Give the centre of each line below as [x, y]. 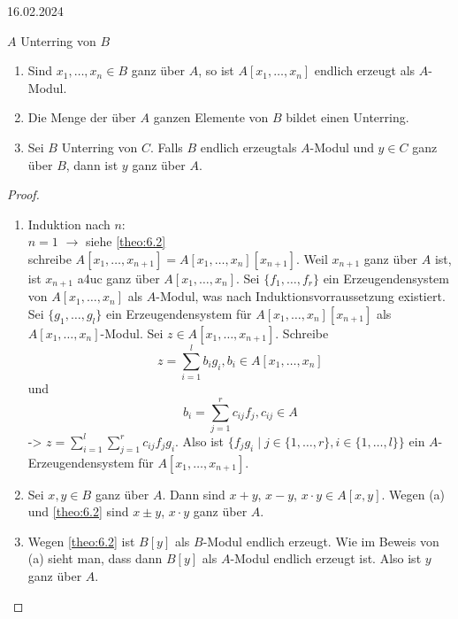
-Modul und [342, 147]
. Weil [312, 258]
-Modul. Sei [132, 333]
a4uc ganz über [118, 278]
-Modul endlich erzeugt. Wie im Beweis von [321, 541]
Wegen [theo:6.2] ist [81, 541]
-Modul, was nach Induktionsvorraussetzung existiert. [301, 296]
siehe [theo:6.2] [126, 241]
